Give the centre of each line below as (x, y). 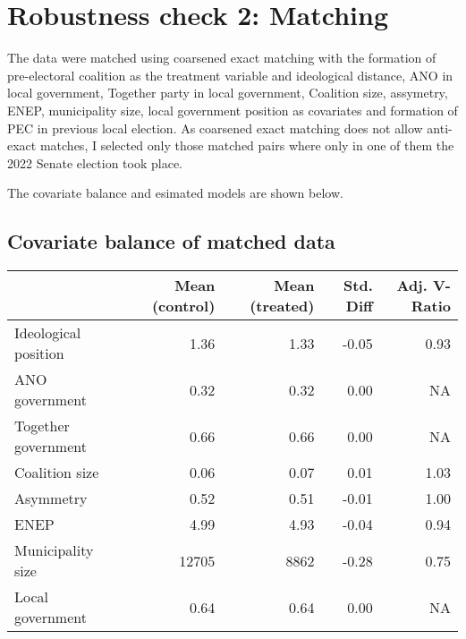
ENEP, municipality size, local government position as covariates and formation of (233, 110)
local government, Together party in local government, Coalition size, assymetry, (228, 93)
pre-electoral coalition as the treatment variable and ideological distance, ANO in (230, 75)
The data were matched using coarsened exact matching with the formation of (222, 58)
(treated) (282, 306)
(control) (183, 306)
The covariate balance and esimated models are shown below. (175, 193)
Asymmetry (51, 498)
